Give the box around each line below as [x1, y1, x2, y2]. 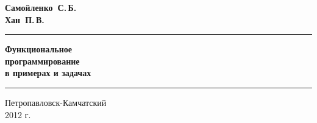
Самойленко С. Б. [5, 1, 77, 13]
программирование [5, 54, 80, 67]
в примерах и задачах [5, 66, 91, 79]
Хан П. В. [5, 13, 45, 26]
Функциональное [5, 43, 73, 55]
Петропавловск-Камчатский [5, 96, 107, 108]
